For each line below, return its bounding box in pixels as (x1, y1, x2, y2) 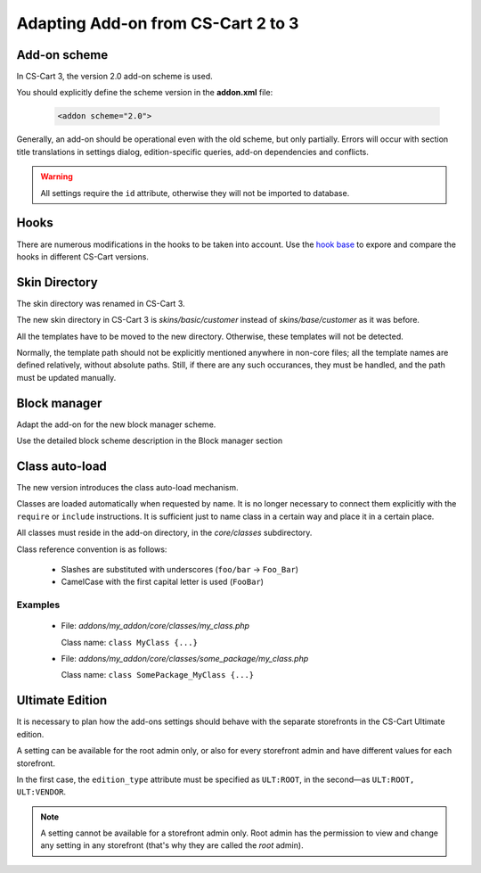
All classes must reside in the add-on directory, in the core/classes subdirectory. (16, 527, 313, 539)
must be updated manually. (16, 372, 117, 383)
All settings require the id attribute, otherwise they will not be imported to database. (40, 187, 350, 198)
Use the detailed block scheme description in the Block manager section (16, 435, 283, 446)
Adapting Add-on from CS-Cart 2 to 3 (16, 13, 299, 33)
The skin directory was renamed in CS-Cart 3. (16, 298, 186, 309)
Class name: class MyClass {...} (61, 637, 198, 647)
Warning (40, 171, 73, 182)
